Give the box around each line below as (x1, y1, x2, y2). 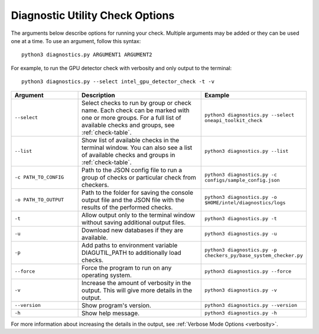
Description (82, 91, 115, 99)
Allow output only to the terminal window (82, 211, 196, 219)
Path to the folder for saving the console (82, 188, 194, 197)
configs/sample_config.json (204, 177, 280, 183)
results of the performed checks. (82, 203, 173, 211)
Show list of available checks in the (82, 136, 180, 144)
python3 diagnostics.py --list (204, 148, 289, 154)
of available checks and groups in (82, 150, 175, 159)
